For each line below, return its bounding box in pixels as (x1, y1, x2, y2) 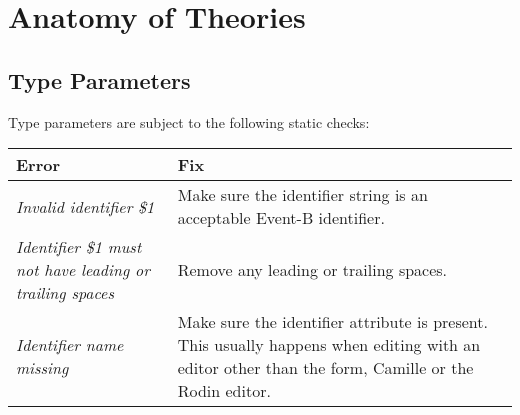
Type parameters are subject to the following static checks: (8, 111, 370, 132)
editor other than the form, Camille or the (177, 356, 474, 380)
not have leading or (16, 258, 150, 282)
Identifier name (16, 333, 124, 357)
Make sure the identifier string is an (177, 183, 428, 207)
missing (16, 356, 69, 380)
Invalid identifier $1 (16, 194, 155, 218)
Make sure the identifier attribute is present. (177, 310, 488, 334)
